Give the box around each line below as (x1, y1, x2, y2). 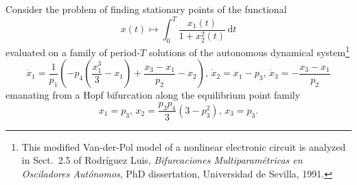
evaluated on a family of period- (5, 45, 141, 59)
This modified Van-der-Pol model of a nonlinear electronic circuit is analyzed (21, 139, 346, 153)
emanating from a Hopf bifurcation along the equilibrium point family (5, 88, 301, 102)
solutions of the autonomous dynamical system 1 (148, 42, 349, 59)
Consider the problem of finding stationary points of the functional (5, 2, 287, 16)
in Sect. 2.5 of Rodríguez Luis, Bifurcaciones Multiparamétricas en (21, 153, 303, 167)
